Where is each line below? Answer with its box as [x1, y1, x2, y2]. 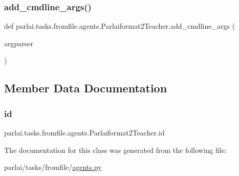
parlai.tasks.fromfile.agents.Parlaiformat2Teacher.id [4, 127, 165, 138]
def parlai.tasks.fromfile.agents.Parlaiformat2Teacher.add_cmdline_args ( [4, 21, 235, 31]
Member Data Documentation [4, 80, 167, 96]
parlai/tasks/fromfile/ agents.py [4, 162, 102, 172]
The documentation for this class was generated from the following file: [4, 144, 227, 155]
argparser [4, 37, 33, 48]
